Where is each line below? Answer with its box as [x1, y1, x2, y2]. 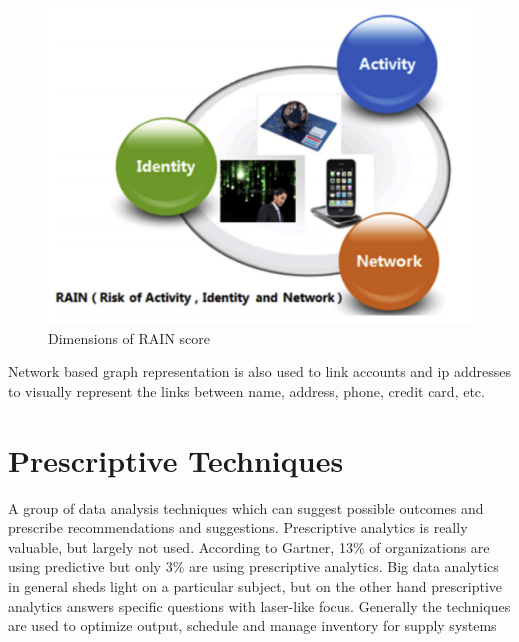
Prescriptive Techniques [8, 439, 344, 480]
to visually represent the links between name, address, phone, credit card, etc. [8, 380, 485, 401]
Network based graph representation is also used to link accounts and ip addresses [8, 361, 511, 382]
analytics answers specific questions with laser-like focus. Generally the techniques [8, 595, 511, 616]
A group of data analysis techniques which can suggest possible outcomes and [8, 497, 484, 518]
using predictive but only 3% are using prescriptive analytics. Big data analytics [8, 556, 499, 577]
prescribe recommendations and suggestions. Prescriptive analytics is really [8, 517, 468, 538]
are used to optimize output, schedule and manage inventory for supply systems [8, 615, 497, 636]
